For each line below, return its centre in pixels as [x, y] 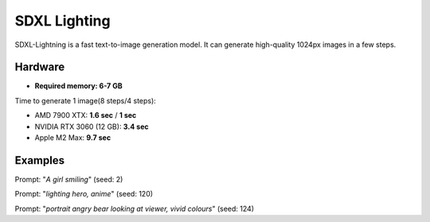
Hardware [40, 67]
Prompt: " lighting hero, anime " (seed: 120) [84, 194]
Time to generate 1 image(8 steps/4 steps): [86, 100]
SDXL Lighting [63, 21]
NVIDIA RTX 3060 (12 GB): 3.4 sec [92, 127]
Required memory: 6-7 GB [78, 86]
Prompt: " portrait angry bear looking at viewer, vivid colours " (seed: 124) [135, 208]
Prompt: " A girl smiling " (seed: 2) [69, 179]
